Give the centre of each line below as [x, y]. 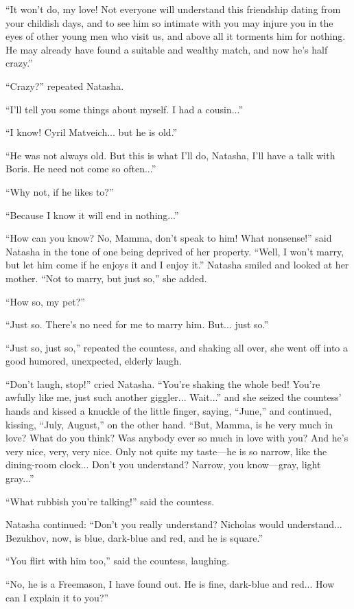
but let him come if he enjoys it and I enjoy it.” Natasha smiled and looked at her [177, 265]
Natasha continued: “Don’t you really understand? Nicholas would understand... [174, 524]
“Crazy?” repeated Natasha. [65, 85]
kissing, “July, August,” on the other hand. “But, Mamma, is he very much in [169, 424]
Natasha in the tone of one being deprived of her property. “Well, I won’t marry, [175, 251]
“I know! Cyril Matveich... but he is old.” [92, 132]
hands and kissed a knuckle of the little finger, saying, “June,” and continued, [169, 411]
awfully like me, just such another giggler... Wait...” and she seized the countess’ [174, 397]
